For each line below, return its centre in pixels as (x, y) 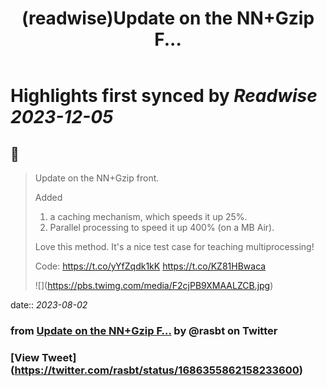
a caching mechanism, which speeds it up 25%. (148, 216)
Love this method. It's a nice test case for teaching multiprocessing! (174, 246)
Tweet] (59, 357)
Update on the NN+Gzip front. (97, 178)
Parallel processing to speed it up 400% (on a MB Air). (162, 227)
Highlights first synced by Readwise (164, 96)
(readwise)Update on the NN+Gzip (168, 18)
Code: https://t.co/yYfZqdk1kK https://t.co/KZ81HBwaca (150, 266)
